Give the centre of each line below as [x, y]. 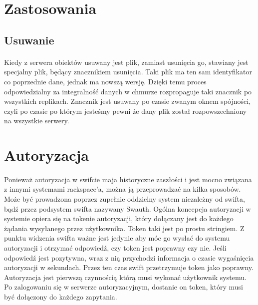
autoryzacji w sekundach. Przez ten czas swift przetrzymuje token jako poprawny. [129, 267]
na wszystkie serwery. [37, 121]
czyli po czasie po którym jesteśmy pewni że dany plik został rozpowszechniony [126, 111]
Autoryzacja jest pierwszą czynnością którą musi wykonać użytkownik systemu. [125, 277]
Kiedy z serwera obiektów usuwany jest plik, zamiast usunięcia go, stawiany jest [126, 62]
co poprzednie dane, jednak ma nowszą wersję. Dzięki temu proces [105, 81]
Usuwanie [29, 40]
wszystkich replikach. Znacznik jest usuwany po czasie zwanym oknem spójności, [128, 101]
